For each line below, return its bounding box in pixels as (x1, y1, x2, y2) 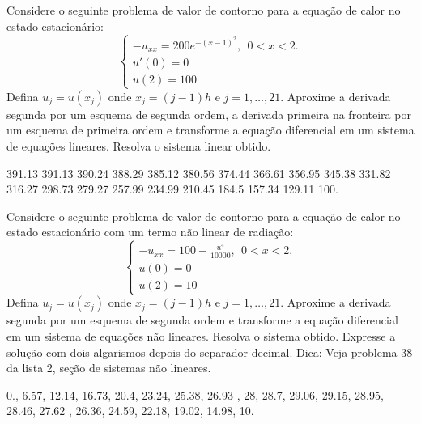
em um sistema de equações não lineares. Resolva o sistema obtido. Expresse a (6, 328, 396, 345)
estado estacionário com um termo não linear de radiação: (6, 223, 294, 240)
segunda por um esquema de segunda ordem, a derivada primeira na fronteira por (6, 105, 411, 122)
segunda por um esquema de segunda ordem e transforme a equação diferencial (6, 312, 398, 329)
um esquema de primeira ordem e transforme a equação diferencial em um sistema (6, 121, 415, 138)
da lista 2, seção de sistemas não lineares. (6, 359, 211, 376)
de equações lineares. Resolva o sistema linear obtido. (6, 137, 271, 154)
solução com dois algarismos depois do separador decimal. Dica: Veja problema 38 (6, 343, 413, 360)
